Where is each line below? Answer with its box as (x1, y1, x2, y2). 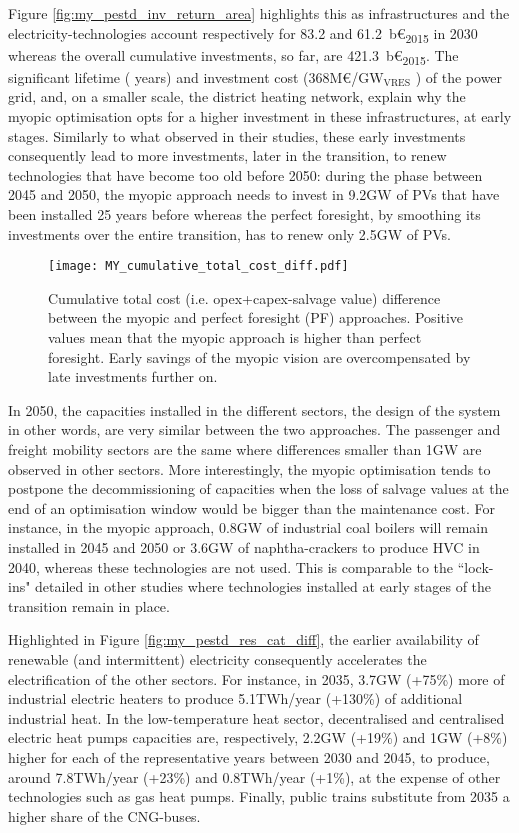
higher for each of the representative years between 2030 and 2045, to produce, (8, 746, 490, 767)
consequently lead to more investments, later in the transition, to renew (8, 145, 447, 166)
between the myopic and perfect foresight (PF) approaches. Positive (48, 307, 464, 328)
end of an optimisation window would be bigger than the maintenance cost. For (8, 497, 495, 518)
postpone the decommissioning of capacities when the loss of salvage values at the (8, 478, 509, 499)
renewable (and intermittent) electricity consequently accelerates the (8, 648, 427, 669)
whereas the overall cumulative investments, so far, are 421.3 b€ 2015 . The (8, 44, 459, 68)
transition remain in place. (8, 595, 170, 616)
